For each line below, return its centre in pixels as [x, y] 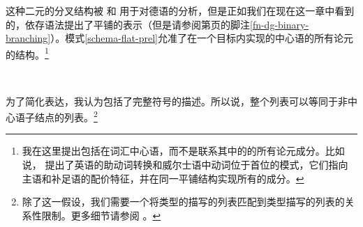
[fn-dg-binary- [280, 24]
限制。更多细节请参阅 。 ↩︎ [101, 215]
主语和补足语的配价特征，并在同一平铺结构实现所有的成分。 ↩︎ [163, 178]
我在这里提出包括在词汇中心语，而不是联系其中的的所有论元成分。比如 [183, 151]
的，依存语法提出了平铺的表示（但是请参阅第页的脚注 [128, 24]
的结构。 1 [27, 53]
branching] [28, 38]
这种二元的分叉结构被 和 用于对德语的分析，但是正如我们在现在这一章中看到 [180, 10]
